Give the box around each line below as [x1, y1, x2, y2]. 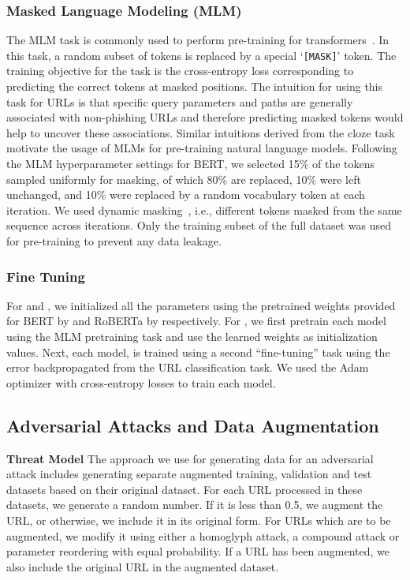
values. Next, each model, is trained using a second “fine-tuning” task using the [6, 343, 390, 360]
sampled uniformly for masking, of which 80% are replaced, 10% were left [6, 170, 361, 187]
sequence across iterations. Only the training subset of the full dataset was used [6, 217, 392, 234]
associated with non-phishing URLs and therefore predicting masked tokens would [6, 109, 404, 125]
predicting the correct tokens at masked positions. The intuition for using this [6, 78, 383, 95]
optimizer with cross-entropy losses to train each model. [6, 374, 276, 391]
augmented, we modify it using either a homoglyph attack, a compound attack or [6, 527, 400, 544]
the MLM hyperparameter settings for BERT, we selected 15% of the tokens [6, 155, 375, 172]
